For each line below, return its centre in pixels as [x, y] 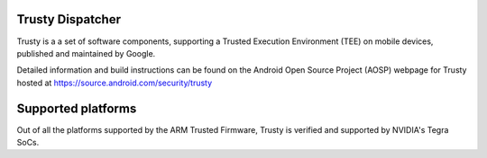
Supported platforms [77, 108]
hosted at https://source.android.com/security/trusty [115, 83]
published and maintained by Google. [86, 53]
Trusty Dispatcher [69, 19]
